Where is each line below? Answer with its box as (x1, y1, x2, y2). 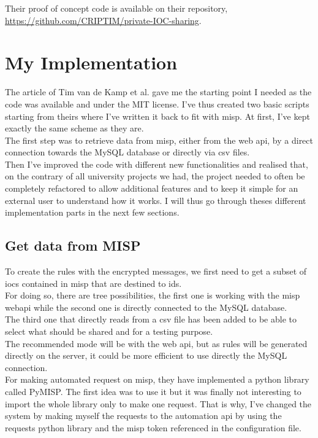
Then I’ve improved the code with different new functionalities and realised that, (5, 157, 308, 170)
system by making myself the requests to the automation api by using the (5, 409, 282, 422)
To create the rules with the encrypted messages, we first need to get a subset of (5, 265, 307, 278)
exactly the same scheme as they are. (5, 122, 144, 135)
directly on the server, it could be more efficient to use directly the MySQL (5, 349, 287, 362)
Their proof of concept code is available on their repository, (5, 2, 228, 14)
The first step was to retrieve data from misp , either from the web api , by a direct (5, 133, 314, 146)
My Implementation (5, 50, 178, 75)
